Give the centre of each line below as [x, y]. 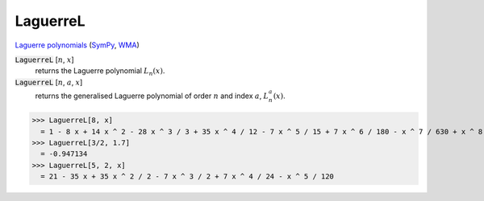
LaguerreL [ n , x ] [44, 59]
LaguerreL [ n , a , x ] [49, 82]
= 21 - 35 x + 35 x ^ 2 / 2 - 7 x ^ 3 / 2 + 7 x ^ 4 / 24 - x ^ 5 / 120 [188, 176]
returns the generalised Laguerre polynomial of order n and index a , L [152, 96]
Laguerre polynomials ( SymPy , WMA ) [77, 45]
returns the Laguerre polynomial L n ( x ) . [100, 72]
